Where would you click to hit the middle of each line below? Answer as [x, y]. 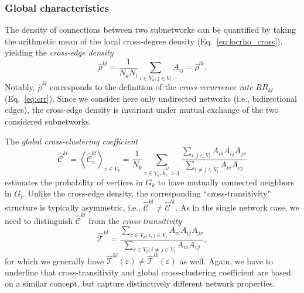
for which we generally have [54, 261]
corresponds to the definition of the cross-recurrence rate [151, 87]
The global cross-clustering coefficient [71, 141]
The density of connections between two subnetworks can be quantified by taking [150, 30]
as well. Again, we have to [226, 261]
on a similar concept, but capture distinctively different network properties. [140, 283]
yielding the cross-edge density [59, 52]
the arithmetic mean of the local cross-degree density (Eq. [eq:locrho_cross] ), [144, 41]
